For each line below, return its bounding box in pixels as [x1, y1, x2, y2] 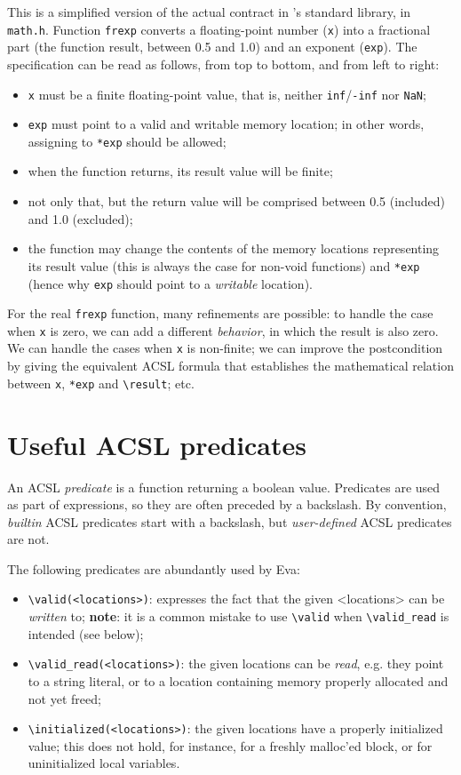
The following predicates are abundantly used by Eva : [7, 559, 300, 578]
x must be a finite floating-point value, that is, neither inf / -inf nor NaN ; [28, 84, 426, 103]
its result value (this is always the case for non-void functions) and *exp [28, 256, 420, 275]
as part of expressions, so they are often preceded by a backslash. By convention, [7, 495, 447, 514]
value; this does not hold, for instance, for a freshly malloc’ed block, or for [28, 736, 433, 755]
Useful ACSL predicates [7, 426, 307, 462]
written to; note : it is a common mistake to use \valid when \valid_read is [28, 607, 449, 626]
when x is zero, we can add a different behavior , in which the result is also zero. [7, 321, 439, 340]
